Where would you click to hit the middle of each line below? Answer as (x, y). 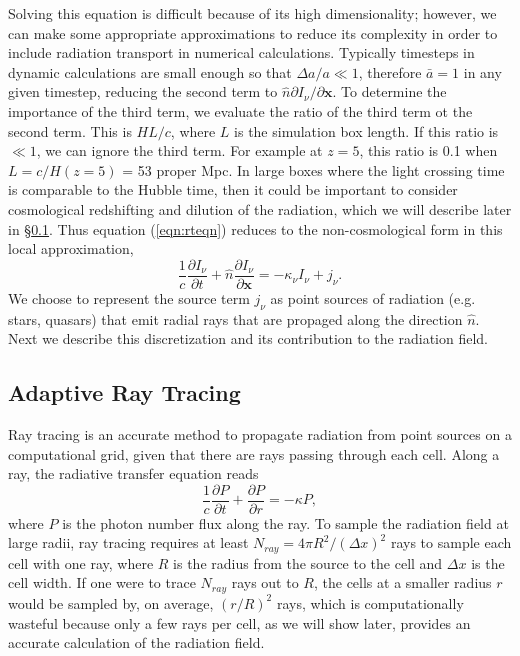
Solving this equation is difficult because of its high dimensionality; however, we (252, 13)
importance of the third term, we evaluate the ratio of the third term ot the (240, 110)
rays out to (265, 582)
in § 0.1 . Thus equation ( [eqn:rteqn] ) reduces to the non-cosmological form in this (255, 228)
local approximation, (71, 248)
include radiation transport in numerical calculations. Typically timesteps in (241, 52)
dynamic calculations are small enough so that (150, 71)
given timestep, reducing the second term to (143, 91)
